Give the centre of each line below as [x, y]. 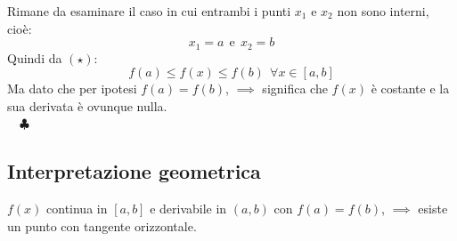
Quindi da [35, 57]
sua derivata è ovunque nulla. [87, 105]
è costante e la [410, 88]
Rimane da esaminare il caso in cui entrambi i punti [149, 11]
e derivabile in [188, 209]
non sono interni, [383, 11]
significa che [295, 88]
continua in [77, 209]
